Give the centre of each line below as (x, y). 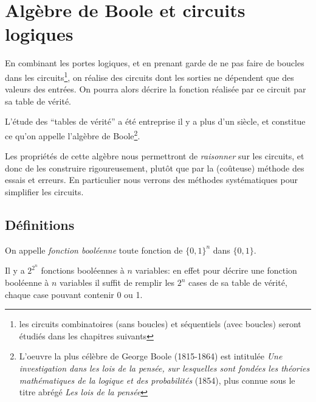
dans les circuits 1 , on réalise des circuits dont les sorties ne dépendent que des (149, 76)
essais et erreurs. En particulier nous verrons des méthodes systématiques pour (151, 180)
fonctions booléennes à (83, 270)
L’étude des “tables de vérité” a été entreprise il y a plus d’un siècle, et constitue (155, 121)
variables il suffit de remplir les (117, 282)
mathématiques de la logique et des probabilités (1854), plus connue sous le (157, 380)
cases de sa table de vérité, (238, 282)
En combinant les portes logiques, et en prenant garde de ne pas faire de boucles (155, 63)
